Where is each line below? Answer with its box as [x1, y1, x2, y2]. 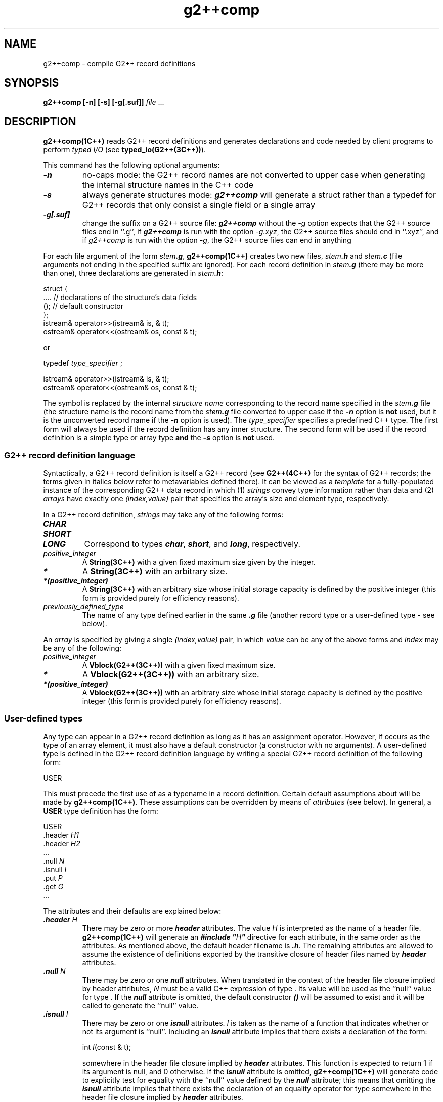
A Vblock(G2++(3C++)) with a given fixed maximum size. [82, 661, 276, 670]
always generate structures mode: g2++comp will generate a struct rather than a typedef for [82, 190, 436, 200]
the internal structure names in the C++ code [82, 180, 254, 190]
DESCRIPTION [4, 115, 76, 128]
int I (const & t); [82, 1042, 131, 1051]
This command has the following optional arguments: [43, 161, 220, 170]
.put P [43, 873, 63, 882]
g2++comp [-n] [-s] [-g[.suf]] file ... [43, 98, 164, 107]
